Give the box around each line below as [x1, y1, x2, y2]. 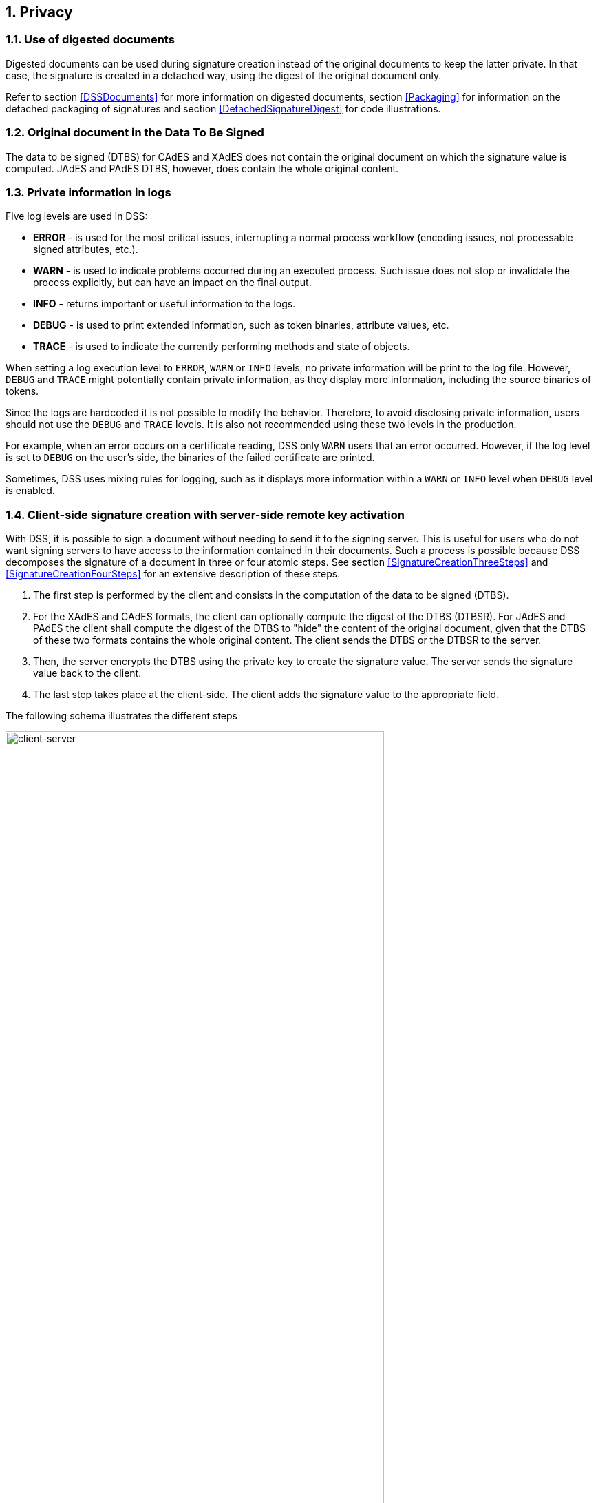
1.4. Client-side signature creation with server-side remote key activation [6, 507, 405, 522]
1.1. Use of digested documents [6, 32, 175, 47]
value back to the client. [33, 667, 142, 679]
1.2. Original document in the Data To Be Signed [6, 125, 264, 140]
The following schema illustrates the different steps [6, 710, 237, 722]
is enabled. [6, 484, 55, 497]
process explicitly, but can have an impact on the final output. [33, 276, 312, 289]
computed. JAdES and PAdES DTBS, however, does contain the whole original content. [6, 162, 399, 174]
